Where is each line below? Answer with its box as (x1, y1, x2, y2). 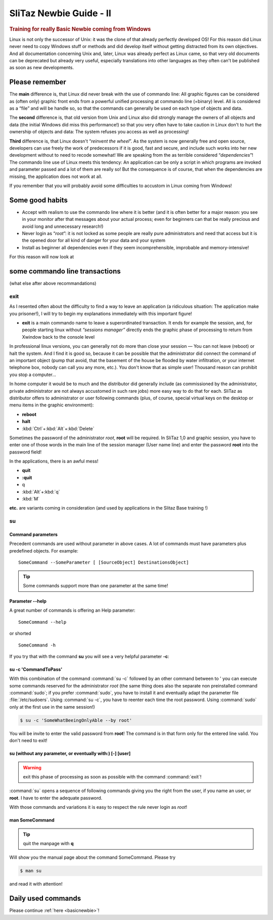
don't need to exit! (9, 738, 48, 744)
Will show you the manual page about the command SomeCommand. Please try (9, 854, 176, 860)
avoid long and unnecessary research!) (22, 223, 104, 229)
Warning (23, 764, 41, 770)
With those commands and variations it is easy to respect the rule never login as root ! (9, 804, 187, 810)
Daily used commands (9, 894, 81, 903)
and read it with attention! (9, 881, 63, 887)
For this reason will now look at (9, 254, 74, 260)
